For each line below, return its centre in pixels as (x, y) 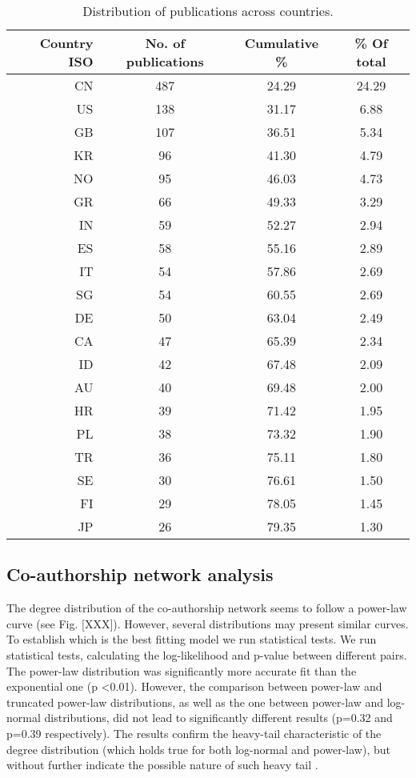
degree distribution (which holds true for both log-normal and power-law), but (198, 749)
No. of (165, 43)
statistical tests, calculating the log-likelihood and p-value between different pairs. (207, 654)
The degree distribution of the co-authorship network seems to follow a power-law (207, 608)
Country (66, 43)
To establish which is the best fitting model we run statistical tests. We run (192, 639)
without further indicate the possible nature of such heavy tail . (162, 765)
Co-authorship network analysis (140, 574)
